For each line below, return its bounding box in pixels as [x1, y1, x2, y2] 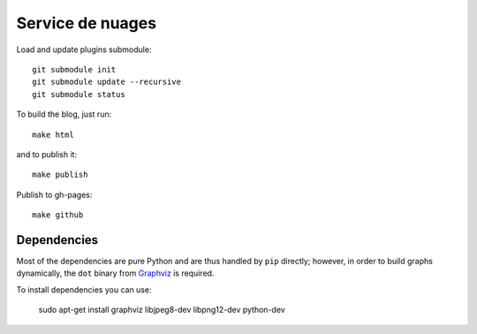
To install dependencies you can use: [16, 284, 152, 295]
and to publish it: [16, 148, 78, 159]
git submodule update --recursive [32, 77, 181, 87]
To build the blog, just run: [16, 109, 112, 119]
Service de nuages [16, 13, 157, 33]
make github [32, 210, 84, 220]
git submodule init [32, 65, 117, 74]
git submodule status [32, 89, 125, 99]
